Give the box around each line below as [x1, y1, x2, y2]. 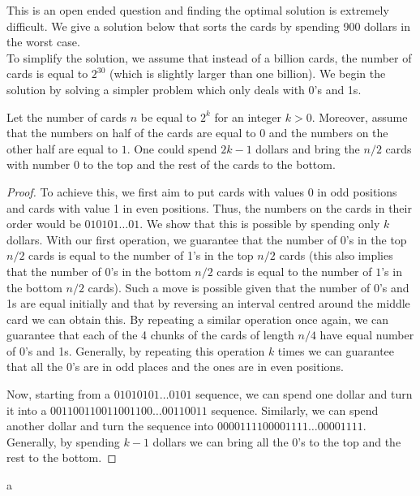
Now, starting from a [6, 386, 111, 403]
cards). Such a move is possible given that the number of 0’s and [88, 278, 409, 295]
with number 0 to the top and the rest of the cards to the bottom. [6, 156, 336, 173]
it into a [6, 401, 47, 418]
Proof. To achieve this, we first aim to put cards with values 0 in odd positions [6, 183, 397, 200]
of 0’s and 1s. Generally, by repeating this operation [6, 342, 265, 359]
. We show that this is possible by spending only [139, 215, 380, 232]
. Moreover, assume [311, 108, 408, 125]
